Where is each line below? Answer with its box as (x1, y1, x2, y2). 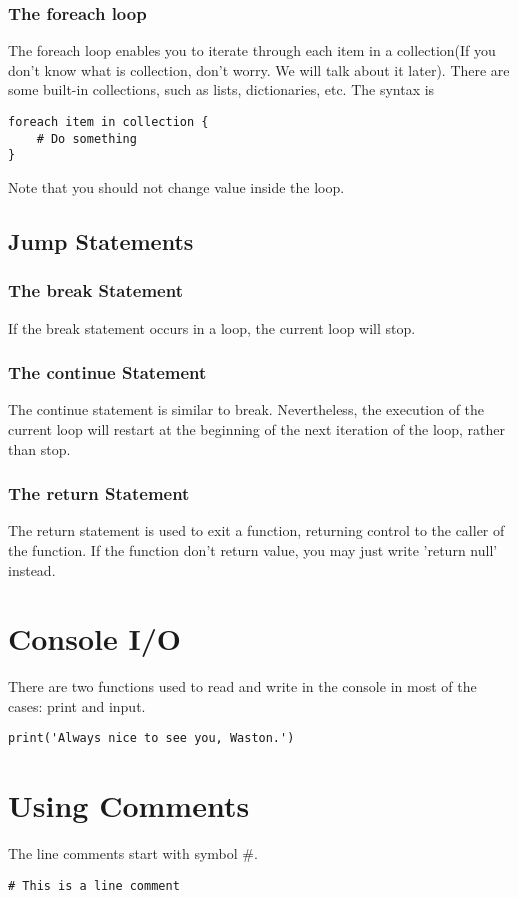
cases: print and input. (8, 695, 146, 716)
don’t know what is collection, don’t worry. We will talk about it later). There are (8, 59, 510, 80)
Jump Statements (8, 225, 194, 256)
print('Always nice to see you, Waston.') (8, 731, 295, 746)
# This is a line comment (8, 878, 180, 893)
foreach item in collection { (8, 115, 209, 129)
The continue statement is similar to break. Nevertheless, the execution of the (8, 399, 485, 420)
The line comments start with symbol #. (8, 843, 258, 864)
